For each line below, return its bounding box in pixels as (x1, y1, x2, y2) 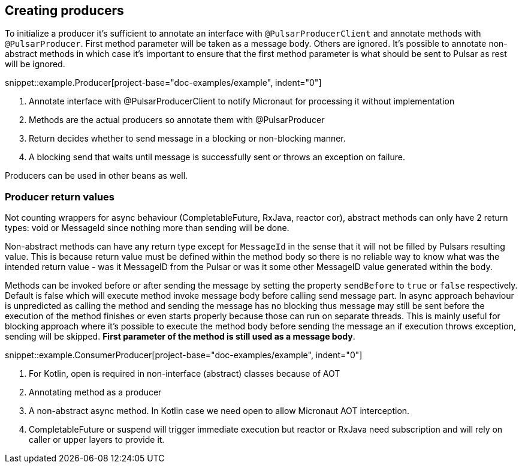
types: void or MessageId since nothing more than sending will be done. (5, 223, 289, 233)
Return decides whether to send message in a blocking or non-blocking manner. (29, 133, 346, 144)
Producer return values (5, 190, 114, 203)
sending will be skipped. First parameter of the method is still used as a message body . (5, 331, 355, 342)
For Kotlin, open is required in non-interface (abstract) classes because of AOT (29, 368, 340, 379)
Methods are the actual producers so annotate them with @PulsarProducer (29, 115, 325, 125)
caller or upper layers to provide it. (29, 434, 165, 445)
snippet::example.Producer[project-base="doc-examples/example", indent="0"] (5, 77, 322, 88)
